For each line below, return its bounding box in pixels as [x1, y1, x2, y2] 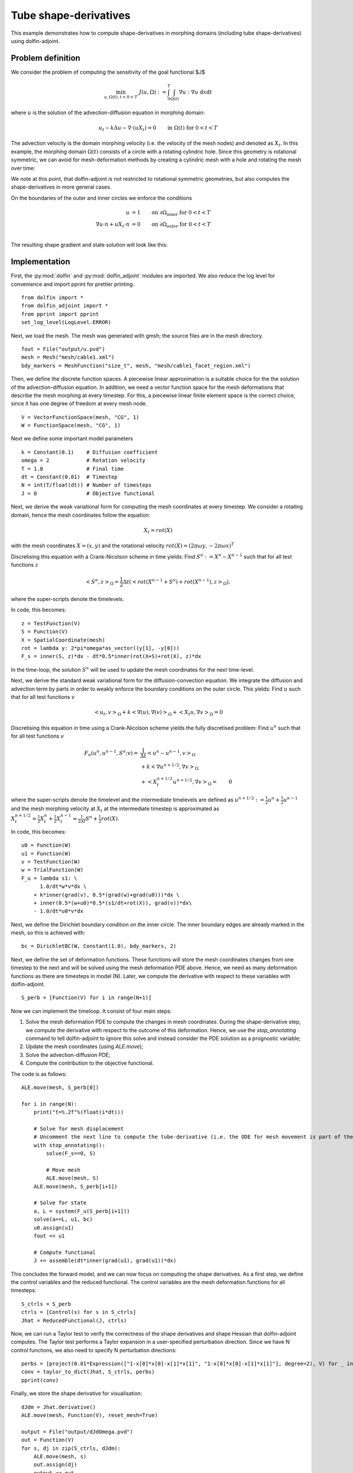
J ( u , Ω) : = [139, 88, 167, 95]
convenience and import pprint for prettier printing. [11, 280, 135, 288]
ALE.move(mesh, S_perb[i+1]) [33, 1183, 118, 1190]
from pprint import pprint [21, 311, 99, 318]
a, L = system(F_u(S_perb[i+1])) [33, 1208, 131, 1214]
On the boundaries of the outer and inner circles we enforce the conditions [11, 194, 192, 202]
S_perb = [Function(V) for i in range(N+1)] [21, 995, 152, 1001]
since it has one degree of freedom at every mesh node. [11, 400, 147, 407]
